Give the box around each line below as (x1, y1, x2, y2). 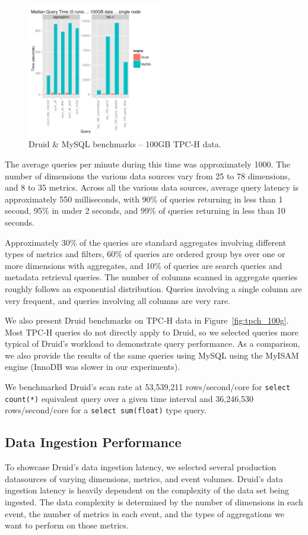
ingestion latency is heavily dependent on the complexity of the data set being (5, 484, 289, 496)
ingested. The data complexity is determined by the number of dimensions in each (5, 496, 303, 508)
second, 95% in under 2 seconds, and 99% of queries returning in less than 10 (5, 204, 285, 217)
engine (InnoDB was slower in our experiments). (5, 360, 180, 373)
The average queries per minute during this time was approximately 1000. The (5, 157, 291, 170)
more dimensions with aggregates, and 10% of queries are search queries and (5, 259, 282, 271)
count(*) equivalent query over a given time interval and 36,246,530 (5, 392, 254, 404)
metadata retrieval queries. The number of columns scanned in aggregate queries (5, 271, 298, 283)
